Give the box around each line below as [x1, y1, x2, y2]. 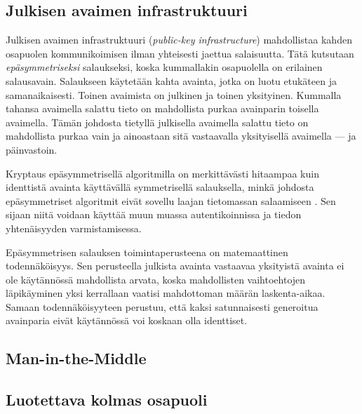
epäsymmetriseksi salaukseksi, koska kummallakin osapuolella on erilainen [6, 60, 323, 74]
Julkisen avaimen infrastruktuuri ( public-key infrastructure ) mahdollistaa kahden [6, 32, 352, 47]
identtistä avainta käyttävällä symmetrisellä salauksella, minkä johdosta [6, 180, 314, 194]
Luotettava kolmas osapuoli [6, 389, 208, 410]
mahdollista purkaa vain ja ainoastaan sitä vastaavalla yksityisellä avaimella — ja [6, 128, 356, 143]
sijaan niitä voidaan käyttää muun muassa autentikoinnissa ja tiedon [6, 207, 302, 222]
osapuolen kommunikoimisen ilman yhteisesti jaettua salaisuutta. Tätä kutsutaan [6, 46, 354, 60]
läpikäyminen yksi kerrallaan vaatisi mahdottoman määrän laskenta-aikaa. [6, 286, 326, 300]
